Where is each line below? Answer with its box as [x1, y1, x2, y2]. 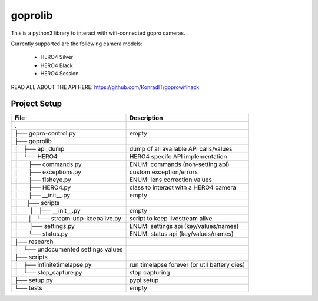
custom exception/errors [129, 168, 198, 176]
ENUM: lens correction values [129, 176, 212, 184]
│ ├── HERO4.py [14, 183, 71, 191]
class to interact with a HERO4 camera [129, 183, 237, 191]
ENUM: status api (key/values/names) [129, 230, 234, 238]
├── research [14, 237, 54, 246]
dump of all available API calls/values [129, 145, 233, 153]
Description [129, 114, 163, 122]
